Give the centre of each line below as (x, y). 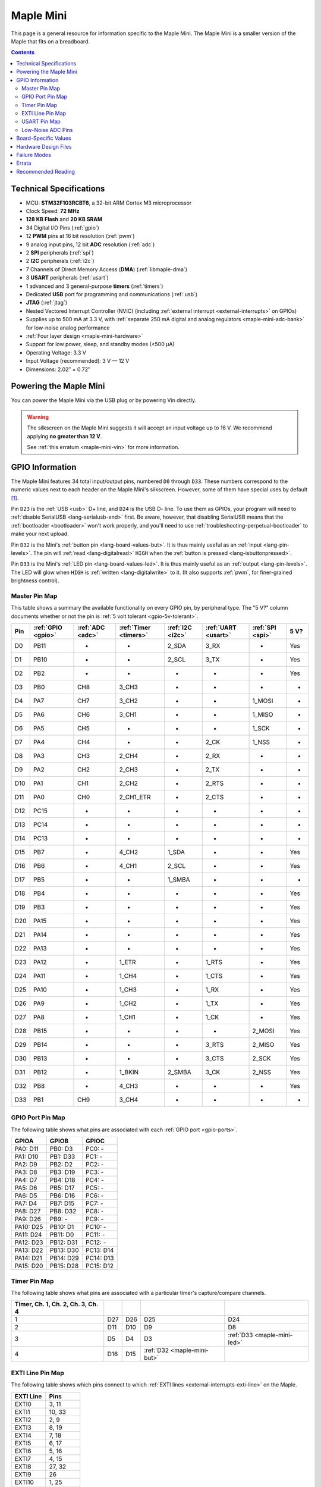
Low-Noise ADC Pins (47, 130)
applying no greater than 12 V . (64, 436)
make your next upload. (40, 534)
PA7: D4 (26, 1203)
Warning (38, 417)
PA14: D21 (29, 1258)
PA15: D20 (29, 1266)
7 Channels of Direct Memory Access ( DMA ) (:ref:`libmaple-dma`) (106, 269)
